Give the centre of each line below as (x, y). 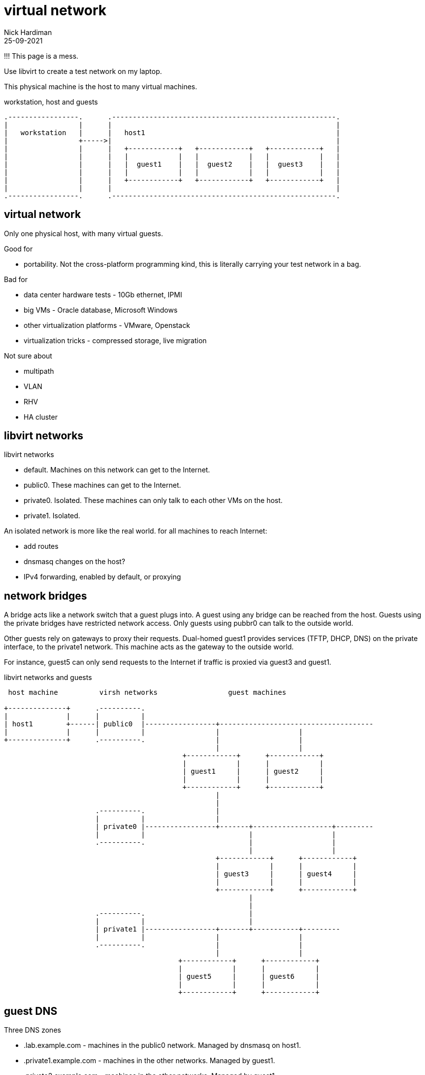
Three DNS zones (33, 1030)
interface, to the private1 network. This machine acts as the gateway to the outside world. (149, 647)
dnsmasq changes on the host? (75, 562)
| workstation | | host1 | (172, 132)
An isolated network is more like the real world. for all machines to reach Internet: (136, 531)
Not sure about (28, 356)
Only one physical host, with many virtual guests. (83, 233)
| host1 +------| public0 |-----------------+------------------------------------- (189, 724)
